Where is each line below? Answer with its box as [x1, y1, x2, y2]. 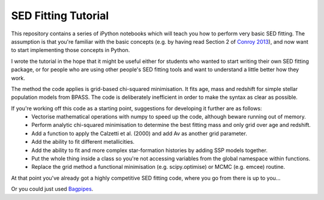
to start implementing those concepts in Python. [11, 47, 130, 54]
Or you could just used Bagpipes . [11, 186, 94, 193]
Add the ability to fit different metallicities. [31, 138, 135, 146]
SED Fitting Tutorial [11, 9, 109, 22]
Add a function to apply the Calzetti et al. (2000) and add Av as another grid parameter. [31, 129, 247, 137]
